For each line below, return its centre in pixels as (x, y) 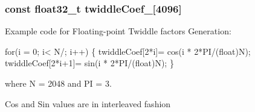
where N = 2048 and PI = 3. (58, 83)
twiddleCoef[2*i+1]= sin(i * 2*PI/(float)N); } (89, 63)
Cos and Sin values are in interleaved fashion (88, 103)
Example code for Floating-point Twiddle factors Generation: (118, 31)
